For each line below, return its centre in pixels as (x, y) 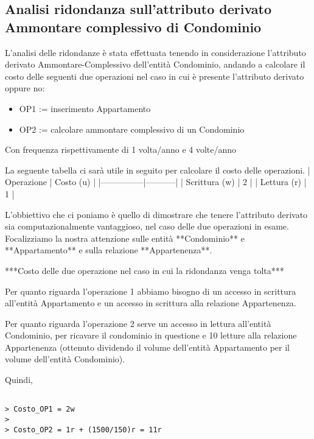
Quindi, (19, 380)
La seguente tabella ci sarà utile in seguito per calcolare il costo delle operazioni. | (158, 170)
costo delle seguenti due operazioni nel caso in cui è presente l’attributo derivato (155, 76)
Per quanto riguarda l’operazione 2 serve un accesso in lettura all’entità (138, 323)
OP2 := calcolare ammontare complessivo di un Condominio (132, 129)
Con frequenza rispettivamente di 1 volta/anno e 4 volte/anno (121, 149)
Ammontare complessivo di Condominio (133, 26)
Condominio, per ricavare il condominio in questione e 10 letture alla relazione (151, 335)
